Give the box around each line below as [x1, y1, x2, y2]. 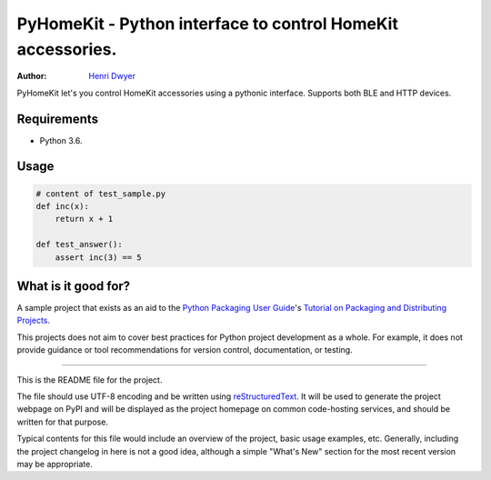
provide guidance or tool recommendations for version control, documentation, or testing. [16, 345, 354, 355]
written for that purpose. [16, 416, 109, 427]
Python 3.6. [39, 135, 83, 145]
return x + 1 [55, 214, 114, 225]
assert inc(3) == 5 [55, 252, 143, 263]
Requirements [16, 111, 99, 126]
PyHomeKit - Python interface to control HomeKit [16, 14, 399, 34]
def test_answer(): [35, 239, 123, 250]
